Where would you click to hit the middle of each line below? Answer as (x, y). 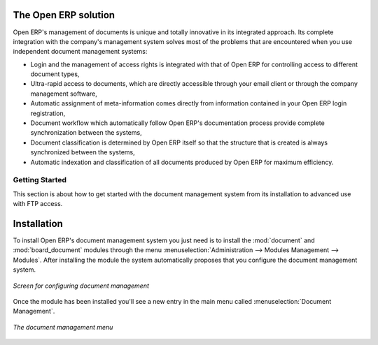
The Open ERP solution (64, 15)
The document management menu (63, 327)
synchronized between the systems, (83, 152)
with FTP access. (38, 204)
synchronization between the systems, (86, 133)
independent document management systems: (80, 52)
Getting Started (40, 180)
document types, (55, 74)
